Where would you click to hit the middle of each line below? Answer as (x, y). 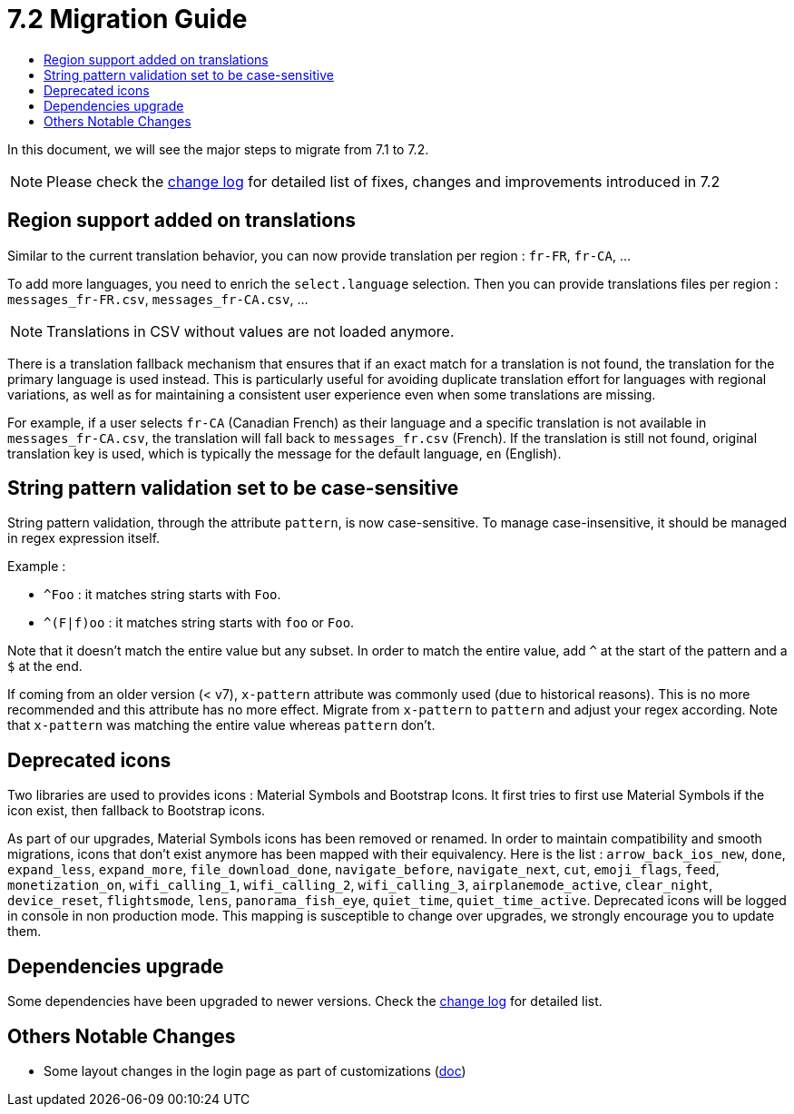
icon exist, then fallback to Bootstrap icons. (137, 811)
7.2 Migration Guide (127, 19)
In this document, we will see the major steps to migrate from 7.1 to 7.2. (218, 149)
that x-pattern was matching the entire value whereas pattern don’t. (221, 725)
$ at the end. (45, 666)
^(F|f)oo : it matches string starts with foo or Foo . (199, 623)
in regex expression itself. (84, 538)
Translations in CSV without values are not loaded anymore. (250, 331)
